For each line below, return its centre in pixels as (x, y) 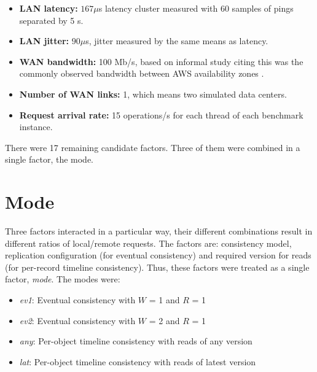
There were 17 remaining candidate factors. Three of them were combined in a (153, 147)
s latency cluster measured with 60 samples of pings (196, 8)
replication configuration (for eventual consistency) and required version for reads (158, 255)
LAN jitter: (44, 41)
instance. (36, 127)
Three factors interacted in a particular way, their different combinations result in (159, 231)
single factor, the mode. (49, 159)
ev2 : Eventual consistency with (77, 320)
